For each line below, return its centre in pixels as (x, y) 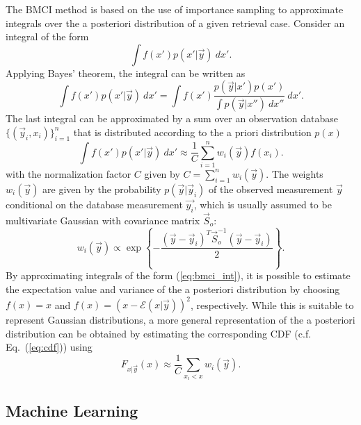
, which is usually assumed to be (263, 204)
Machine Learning (72, 410)
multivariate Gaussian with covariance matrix (103, 220)
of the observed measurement (271, 189)
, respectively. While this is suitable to (272, 305)
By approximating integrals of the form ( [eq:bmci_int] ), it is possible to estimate (178, 275)
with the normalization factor (69, 173)
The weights (297, 173)
